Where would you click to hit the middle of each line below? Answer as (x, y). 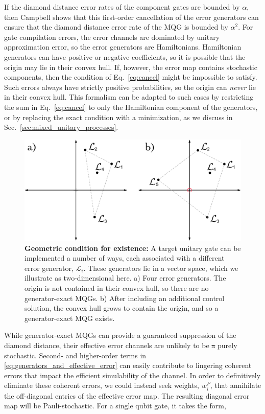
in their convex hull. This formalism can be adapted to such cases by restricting (129, 97)
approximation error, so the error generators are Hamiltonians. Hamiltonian (123, 47)
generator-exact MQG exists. (70, 318)
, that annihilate (236, 385)
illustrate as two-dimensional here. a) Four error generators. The (125, 278)
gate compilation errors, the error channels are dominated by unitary (112, 37)
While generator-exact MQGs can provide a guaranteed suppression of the (120, 335)
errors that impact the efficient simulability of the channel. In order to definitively (132, 375)
